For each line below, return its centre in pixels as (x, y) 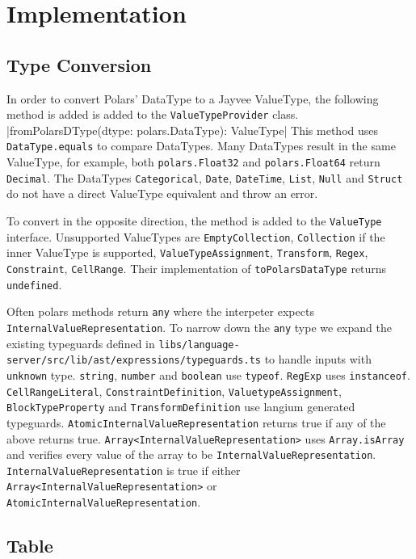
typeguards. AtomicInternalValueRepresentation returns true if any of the (196, 422)
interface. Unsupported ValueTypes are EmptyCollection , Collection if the (196, 236)
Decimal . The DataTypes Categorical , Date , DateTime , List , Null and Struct (205, 177)
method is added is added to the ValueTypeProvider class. (153, 114)
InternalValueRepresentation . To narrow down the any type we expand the (199, 327)
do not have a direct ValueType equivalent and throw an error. (162, 193)
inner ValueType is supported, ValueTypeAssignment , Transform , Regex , (187, 252)
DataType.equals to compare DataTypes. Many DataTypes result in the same (201, 146)
